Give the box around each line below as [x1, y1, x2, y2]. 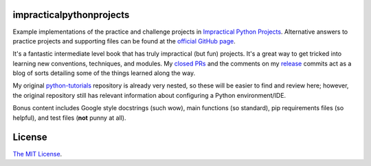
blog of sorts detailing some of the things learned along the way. [12, 69, 196, 77]
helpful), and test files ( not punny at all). [12, 114, 126, 122]
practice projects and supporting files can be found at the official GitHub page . [12, 37, 236, 45]
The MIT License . [12, 149, 63, 158]
